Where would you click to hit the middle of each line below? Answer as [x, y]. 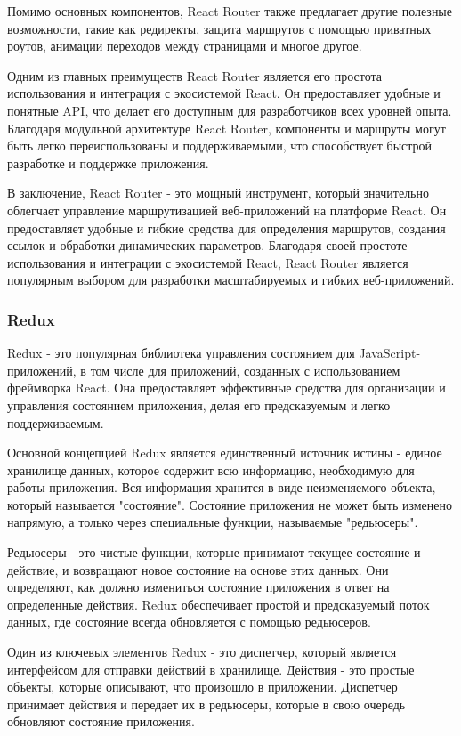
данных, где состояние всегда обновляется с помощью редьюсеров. [189, 622]
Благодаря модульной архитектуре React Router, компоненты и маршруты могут [226, 128]
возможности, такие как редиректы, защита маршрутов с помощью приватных [219, 28]
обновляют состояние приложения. [101, 721]
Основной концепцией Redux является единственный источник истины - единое [225, 453]
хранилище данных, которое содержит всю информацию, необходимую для [211, 469]
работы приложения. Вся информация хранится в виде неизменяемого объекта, [222, 487]
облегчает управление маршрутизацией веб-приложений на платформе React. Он [227, 210]
